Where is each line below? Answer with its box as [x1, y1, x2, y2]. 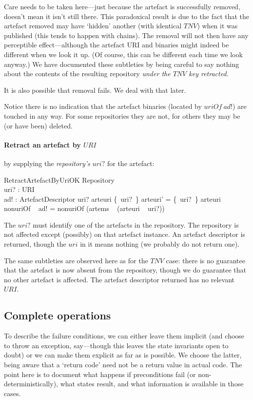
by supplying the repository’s [4, 158, 90, 168]
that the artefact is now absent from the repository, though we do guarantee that [4, 265, 247, 275]
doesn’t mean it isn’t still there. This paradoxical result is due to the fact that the [4, 11, 250, 21]
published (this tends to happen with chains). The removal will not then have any [4, 30, 249, 40]
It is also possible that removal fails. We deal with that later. [4, 84, 186, 95]
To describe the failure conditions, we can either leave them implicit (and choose [4, 331, 245, 341]
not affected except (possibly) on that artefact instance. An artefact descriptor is [4, 229, 245, 239]
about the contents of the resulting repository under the [4, 68, 171, 79]
